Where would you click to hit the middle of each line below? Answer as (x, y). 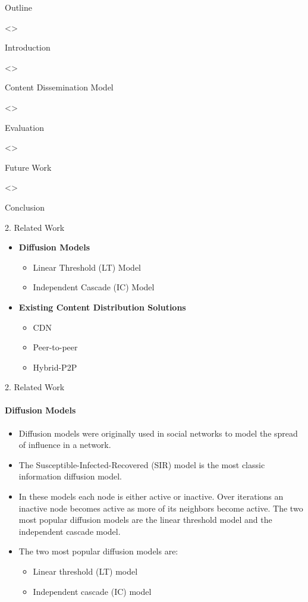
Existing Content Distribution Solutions (102, 307)
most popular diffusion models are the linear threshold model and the (145, 520)
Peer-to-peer (55, 347)
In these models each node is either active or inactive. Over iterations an (151, 496)
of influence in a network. (65, 445)
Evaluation (24, 127)
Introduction (28, 47)
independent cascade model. (70, 531)
